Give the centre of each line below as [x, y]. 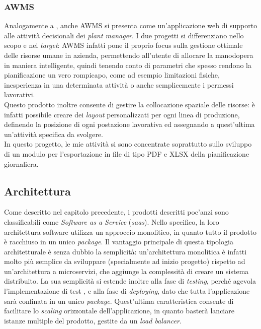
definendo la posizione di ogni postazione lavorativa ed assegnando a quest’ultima [129, 124]
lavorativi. [20, 94]
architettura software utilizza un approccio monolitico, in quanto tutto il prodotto [130, 232]
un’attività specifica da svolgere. [54, 134]
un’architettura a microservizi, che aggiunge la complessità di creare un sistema [126, 271]
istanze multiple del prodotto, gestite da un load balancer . [93, 320]
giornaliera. [21, 163]
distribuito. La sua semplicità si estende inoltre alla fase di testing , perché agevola [130, 281]
